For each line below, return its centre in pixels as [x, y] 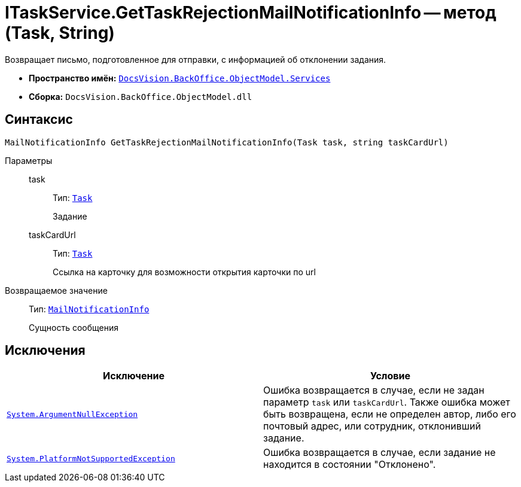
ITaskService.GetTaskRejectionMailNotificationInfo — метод [251, 13]
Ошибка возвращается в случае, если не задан [374, 390]
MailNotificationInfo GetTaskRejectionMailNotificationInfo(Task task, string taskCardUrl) [227, 142]
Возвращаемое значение [56, 290]
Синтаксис [39, 120]
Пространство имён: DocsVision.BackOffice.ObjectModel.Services [180, 78]
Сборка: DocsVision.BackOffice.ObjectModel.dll [141, 96]
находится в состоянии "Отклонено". [350, 465]
